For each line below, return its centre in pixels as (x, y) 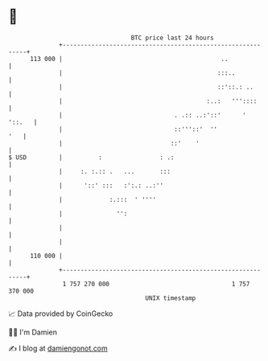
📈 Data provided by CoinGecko (61, 314)
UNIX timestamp (171, 298)
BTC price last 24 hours (173, 38)
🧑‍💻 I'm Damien (33, 332)
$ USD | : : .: (91, 157)
